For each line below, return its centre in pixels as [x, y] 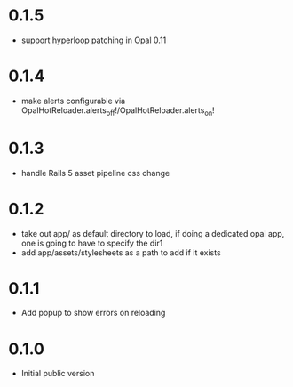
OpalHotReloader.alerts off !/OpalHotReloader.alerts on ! [118, 111]
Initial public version [58, 374]
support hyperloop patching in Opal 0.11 [94, 40]
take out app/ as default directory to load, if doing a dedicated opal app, [153, 233]
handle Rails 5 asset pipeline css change [95, 173]
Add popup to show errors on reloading [93, 313]
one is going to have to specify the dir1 [92, 243]
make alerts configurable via [73, 101]
